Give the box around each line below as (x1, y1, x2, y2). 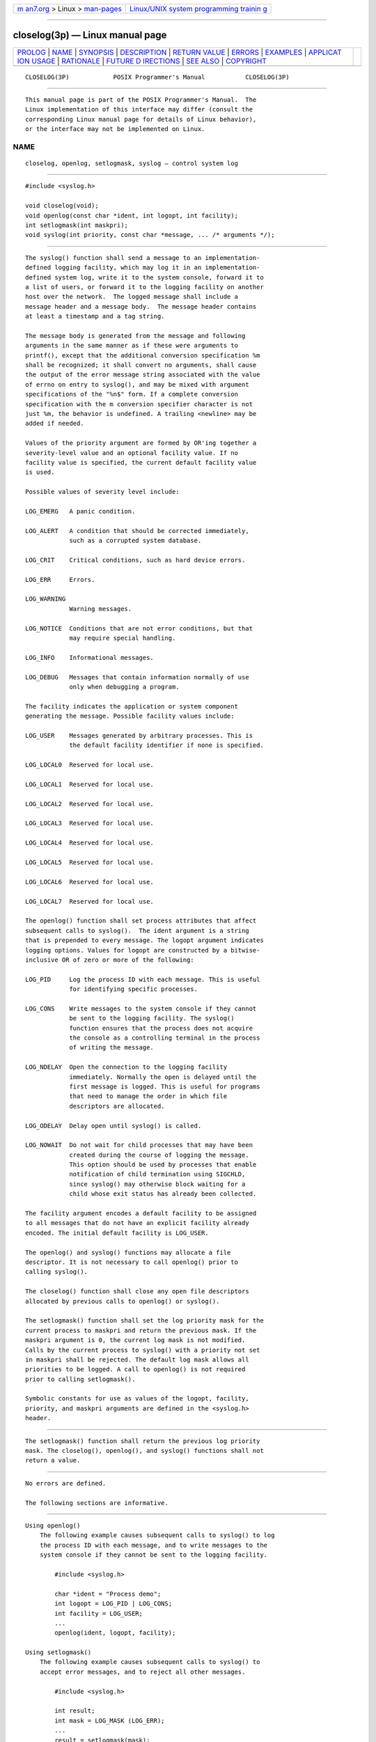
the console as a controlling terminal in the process (69, 1034, 260, 1042)
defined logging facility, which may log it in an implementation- (25, 263, 260, 272)
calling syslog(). (25, 1268, 88, 1276)
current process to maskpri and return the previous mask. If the (25, 1326, 257, 1334)
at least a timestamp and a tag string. (25, 312, 165, 321)
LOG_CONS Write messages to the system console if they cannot (25, 1004, 257, 1012)
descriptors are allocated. (69, 1102, 165, 1110)
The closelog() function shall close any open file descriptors (25, 1288, 250, 1295)
